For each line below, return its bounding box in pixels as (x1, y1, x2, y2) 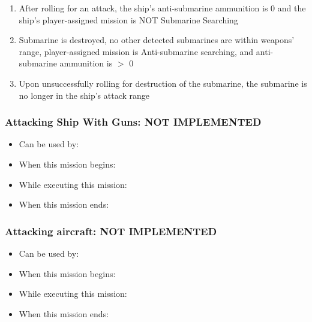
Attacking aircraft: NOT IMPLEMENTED (5, 223, 217, 238)
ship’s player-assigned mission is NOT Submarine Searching (19, 13, 238, 26)
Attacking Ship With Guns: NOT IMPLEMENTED (5, 114, 262, 129)
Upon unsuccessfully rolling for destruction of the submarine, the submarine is (19, 77, 307, 89)
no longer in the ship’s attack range (19, 89, 150, 101)
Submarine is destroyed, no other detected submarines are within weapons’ (19, 34, 295, 46)
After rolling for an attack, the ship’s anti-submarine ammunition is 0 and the (19, 2, 306, 14)
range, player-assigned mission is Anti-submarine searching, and (19, 45, 254, 57)
